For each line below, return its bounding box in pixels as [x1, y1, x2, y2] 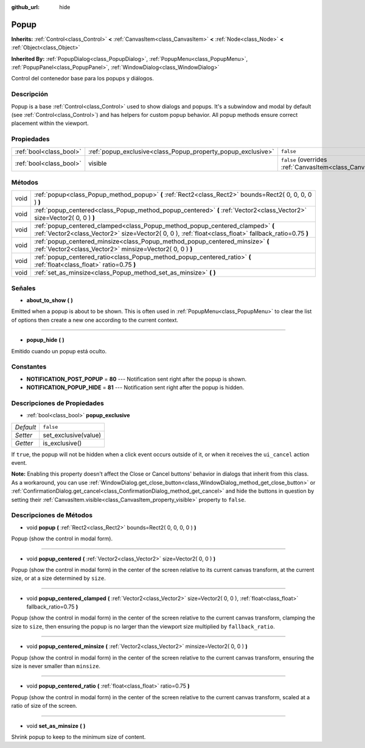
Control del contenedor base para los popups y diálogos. [11, 75, 155, 82]
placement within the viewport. [11, 119, 89, 127]
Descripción [11, 90, 49, 99]
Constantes [11, 362, 47, 371]
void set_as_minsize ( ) [26, 722, 86, 729]
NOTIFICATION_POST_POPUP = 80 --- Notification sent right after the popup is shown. [26, 375, 247, 383]
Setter [15, 431, 33, 439]
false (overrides [280, 155, 327, 164]
